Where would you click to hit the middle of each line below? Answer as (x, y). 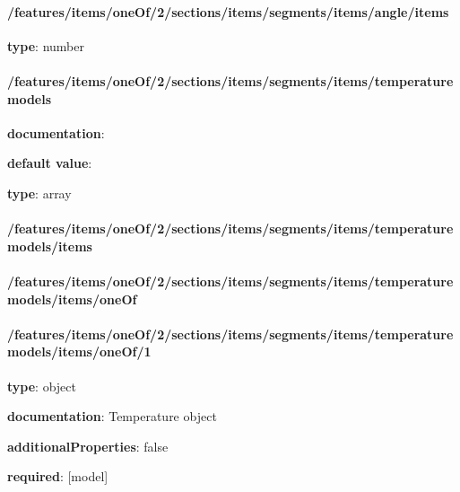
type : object (42, 386)
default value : (50, 163)
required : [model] (58, 476)
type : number (46, 45)
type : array (39, 193)
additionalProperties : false (88, 446)
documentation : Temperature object (112, 416)
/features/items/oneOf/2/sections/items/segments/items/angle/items (228, 11)
